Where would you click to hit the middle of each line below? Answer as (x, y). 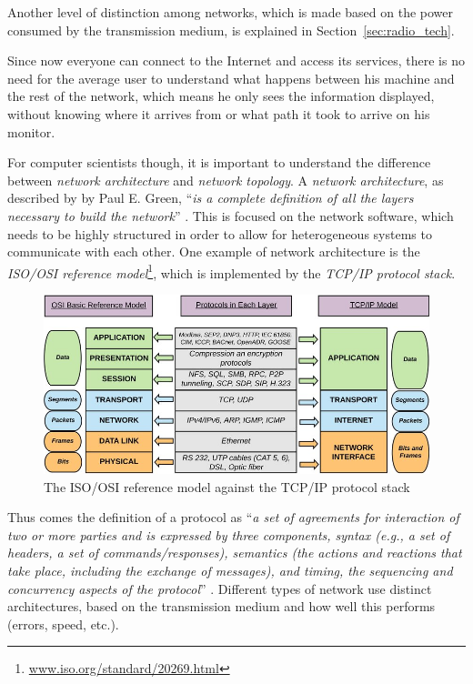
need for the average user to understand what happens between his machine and (231, 78)
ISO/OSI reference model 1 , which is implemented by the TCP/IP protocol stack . (231, 271)
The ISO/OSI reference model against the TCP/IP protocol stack (227, 486)
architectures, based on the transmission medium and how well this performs (221, 606)
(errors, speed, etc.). (63, 624)
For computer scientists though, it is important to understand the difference (219, 162)
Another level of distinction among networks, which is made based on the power (231, 12)
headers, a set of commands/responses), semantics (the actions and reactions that (235, 553)
